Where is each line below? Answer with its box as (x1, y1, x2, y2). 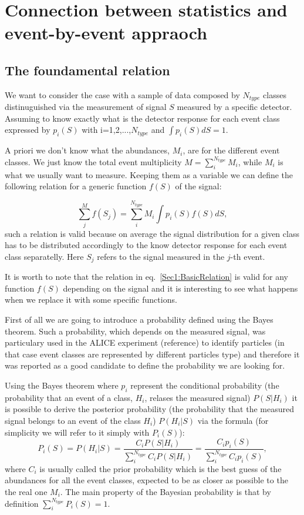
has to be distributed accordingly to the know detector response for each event (5, 239, 288, 251)
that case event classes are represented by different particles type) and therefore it (5, 347, 300, 360)
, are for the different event (183, 144, 280, 156)
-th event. (230, 250, 265, 262)
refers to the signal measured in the (97, 250, 225, 262)
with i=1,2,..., (82, 123, 131, 136)
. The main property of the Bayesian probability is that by (60, 485, 271, 497)
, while (238, 155, 262, 168)
